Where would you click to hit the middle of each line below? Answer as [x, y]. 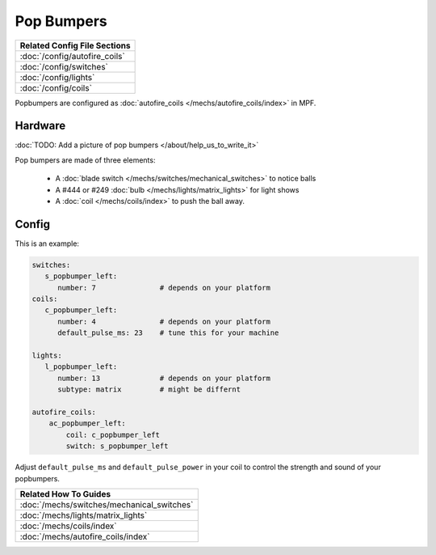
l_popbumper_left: [81, 367]
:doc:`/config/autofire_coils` [72, 56]
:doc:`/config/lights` [57, 77]
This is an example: [47, 244]
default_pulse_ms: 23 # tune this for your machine [168, 333]
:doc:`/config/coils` [56, 87]
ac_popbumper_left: [88, 424]
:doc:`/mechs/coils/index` [68, 526]
